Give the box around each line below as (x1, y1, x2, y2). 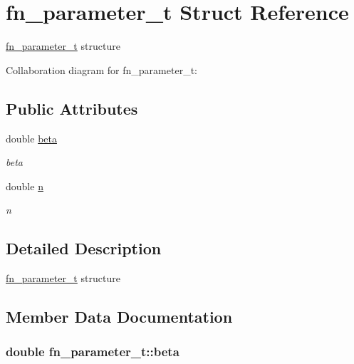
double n (6, 178, 43, 193)
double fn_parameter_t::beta (6, 343, 179, 360)
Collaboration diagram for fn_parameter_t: (6, 62, 197, 77)
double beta (6, 130, 57, 145)
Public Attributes (6, 97, 138, 119)
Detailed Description (6, 237, 162, 259)
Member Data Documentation (6, 306, 233, 328)
